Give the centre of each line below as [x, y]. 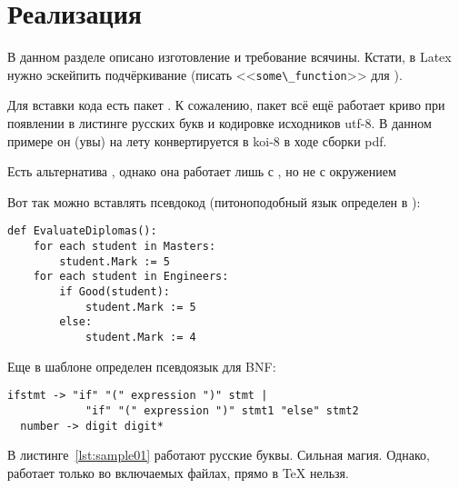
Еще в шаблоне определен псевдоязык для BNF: [142, 366]
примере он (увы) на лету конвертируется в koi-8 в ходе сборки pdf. [197, 140]
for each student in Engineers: [131, 277]
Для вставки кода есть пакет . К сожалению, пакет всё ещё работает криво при [226, 105]
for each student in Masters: [125, 246]
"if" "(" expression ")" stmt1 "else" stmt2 [222, 410]
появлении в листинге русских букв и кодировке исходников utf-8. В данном [220, 122]
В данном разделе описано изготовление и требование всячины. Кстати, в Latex [229, 57]
